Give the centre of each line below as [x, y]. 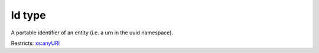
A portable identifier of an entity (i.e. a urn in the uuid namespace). [92, 33]
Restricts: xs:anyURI [35, 43]
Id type [29, 15]
